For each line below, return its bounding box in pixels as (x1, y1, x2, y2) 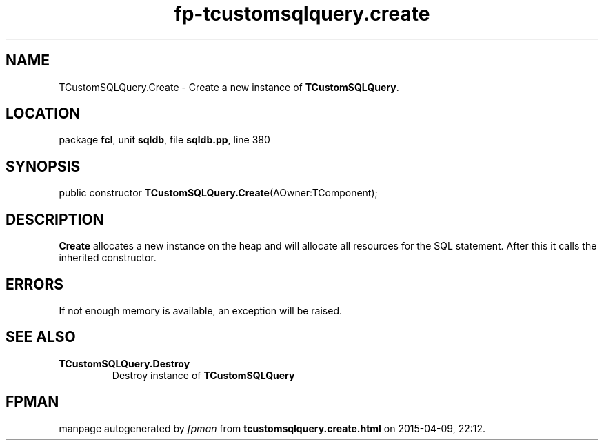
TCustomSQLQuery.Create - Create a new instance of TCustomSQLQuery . (59, 81, 399, 93)
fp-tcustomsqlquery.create (174, 2, 430, 26)
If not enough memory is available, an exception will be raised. (59, 304, 342, 316)
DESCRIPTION (6, 210, 104, 228)
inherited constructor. (59, 252, 157, 264)
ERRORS (6, 275, 64, 293)
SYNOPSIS (6, 157, 81, 175)
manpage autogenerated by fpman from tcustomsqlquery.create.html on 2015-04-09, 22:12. (59, 422, 486, 434)
